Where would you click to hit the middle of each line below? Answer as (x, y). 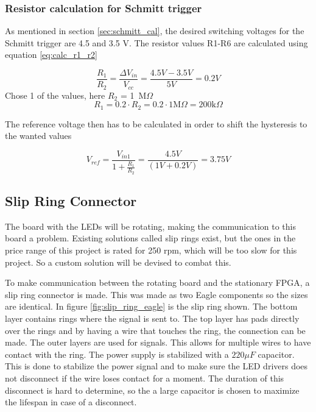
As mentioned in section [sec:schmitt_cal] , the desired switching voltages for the (155, 31)
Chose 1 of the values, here (55, 95)
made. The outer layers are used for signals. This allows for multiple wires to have (158, 342)
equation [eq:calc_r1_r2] (51, 55)
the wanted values (38, 136)
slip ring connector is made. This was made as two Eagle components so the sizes (156, 294)
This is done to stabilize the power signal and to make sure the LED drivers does (156, 366)
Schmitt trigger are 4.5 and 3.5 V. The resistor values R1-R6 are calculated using (156, 42)
